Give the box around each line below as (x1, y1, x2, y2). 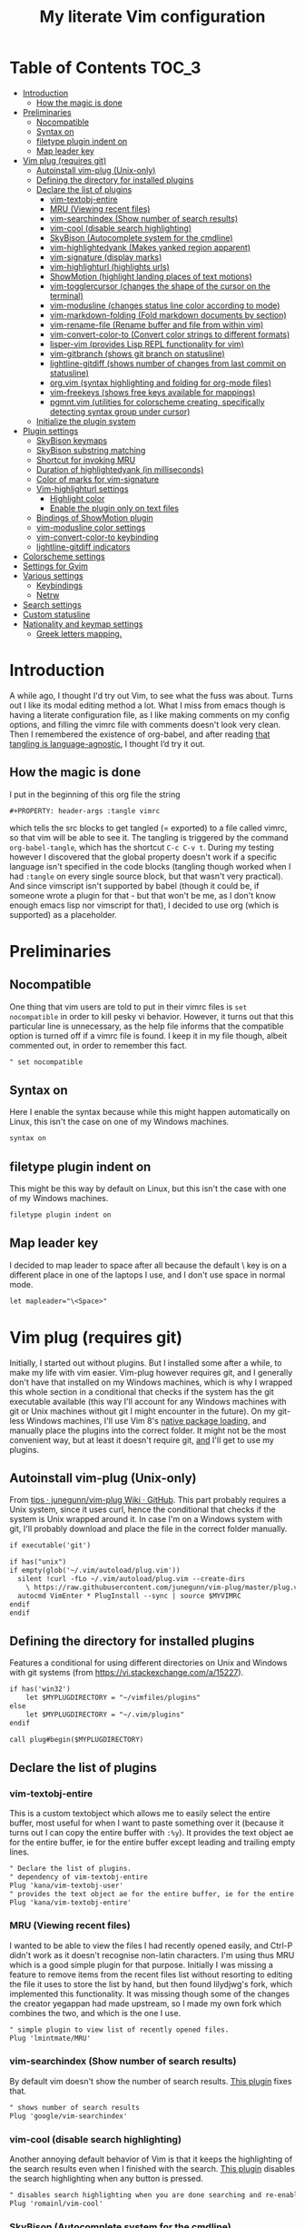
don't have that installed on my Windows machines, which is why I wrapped (9, 1377, 293, 1388)
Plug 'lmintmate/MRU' (9, 2034, 92, 2043)
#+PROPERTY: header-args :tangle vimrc (9, 806, 161, 815)
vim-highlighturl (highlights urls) (49, 261, 170, 272)
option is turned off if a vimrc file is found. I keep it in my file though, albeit (9, 1029, 288, 1041)
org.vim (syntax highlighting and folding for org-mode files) (49, 377, 272, 388)
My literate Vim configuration (39, 6, 266, 27)
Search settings (22, 599, 82, 610)
